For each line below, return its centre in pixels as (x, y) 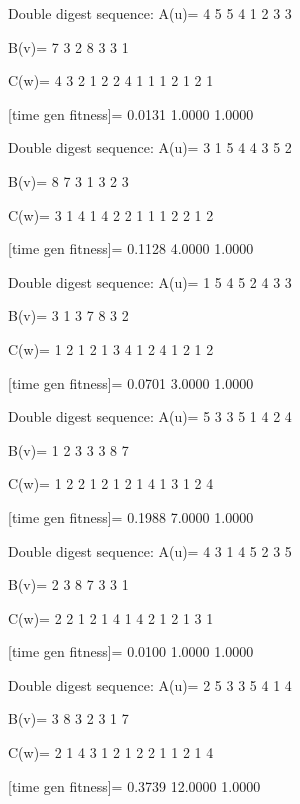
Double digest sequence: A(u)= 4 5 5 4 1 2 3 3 (150, 13)
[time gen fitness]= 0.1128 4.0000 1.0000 (131, 248)
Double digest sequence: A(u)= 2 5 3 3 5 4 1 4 (150, 684)
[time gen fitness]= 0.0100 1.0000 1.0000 (131, 651)
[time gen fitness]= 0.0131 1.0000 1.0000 (131, 113)
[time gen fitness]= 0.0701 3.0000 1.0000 (131, 382)
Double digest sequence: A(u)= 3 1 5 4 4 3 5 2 (150, 147)
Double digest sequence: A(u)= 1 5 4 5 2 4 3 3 (150, 281)
